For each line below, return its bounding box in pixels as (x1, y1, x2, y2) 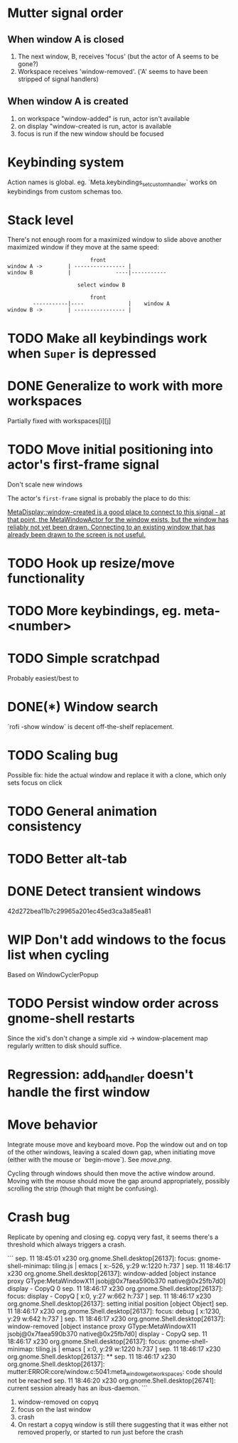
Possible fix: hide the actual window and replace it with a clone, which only (7, 770, 227, 779)
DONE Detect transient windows (7, 883, 201, 900)
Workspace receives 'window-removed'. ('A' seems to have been (17, 68, 208, 75)
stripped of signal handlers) (17, 75, 99, 83)
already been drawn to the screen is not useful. (7, 530, 146, 538)
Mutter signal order (7, 5, 124, 21)
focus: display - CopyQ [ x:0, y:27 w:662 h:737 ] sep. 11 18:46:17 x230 (7, 1292, 212, 1300)
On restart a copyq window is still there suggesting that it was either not (17, 1420, 229, 1429)
